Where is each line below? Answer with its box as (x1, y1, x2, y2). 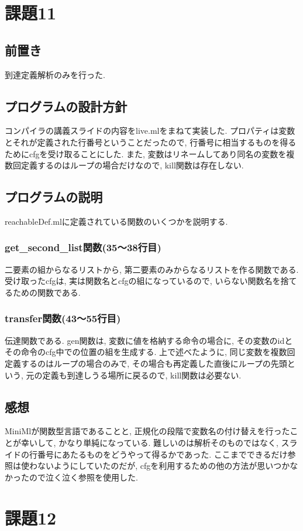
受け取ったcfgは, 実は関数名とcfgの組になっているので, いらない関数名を (5, 275, 281, 287)
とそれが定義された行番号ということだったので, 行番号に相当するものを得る (5, 136, 297, 148)
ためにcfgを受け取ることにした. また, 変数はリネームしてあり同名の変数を (5, 147, 287, 160)
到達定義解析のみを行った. (5, 68, 105, 80)
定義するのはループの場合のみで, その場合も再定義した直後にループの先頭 (5, 357, 287, 369)
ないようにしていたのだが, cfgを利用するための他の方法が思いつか (37, 459, 290, 472)
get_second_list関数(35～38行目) (5, 240, 161, 255)
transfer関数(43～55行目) (5, 311, 121, 326)
